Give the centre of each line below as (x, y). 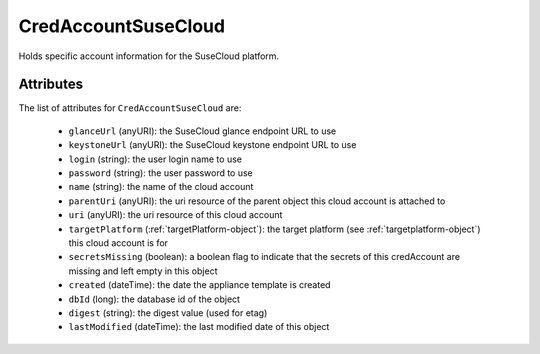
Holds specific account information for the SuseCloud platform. (149, 56)
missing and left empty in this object (143, 271)
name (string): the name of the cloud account (161, 187)
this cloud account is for (118, 242)
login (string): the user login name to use (155, 159)
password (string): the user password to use (161, 173)
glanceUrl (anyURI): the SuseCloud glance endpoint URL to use (202, 131)
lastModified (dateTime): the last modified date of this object (199, 327)
